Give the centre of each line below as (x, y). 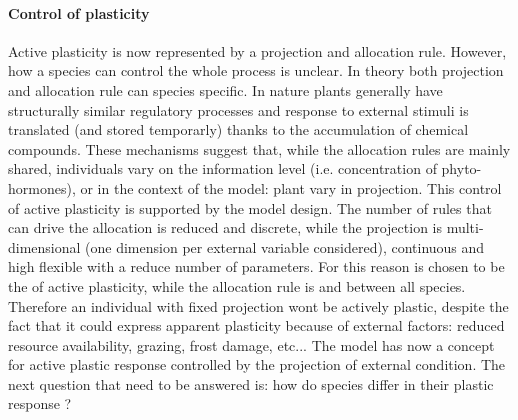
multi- (465, 227)
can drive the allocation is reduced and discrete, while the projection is (225, 227)
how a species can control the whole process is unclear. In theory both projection (256, 70)
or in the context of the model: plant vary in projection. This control (291, 187)
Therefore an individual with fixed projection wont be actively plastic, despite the (258, 305)
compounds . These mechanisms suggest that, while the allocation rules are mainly (259, 148)
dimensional (44, 246)
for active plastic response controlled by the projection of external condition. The (257, 364)
